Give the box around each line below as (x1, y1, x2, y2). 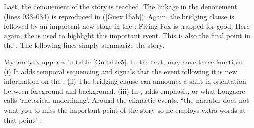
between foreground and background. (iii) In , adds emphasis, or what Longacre (4, 85, 245, 96)
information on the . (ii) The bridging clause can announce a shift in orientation (4, 76, 246, 86)
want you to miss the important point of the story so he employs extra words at (4, 104, 246, 115)
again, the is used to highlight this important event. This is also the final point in (4, 30, 251, 40)
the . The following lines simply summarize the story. (4, 40, 165, 50)
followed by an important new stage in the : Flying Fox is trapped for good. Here (4, 21, 250, 31)
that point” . (4, 114, 42, 125)
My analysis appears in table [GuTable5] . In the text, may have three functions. (4, 56, 246, 66)
